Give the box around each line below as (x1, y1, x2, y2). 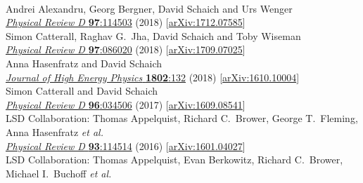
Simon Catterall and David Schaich (6, 83, 158, 98)
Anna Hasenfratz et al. (6, 124, 103, 139)
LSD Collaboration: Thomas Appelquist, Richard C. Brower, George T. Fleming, (6, 111, 358, 126)
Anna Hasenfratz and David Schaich (6, 55, 162, 70)
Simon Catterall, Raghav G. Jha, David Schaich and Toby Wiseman (6, 28, 301, 43)
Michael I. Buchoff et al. (6, 165, 112, 180)
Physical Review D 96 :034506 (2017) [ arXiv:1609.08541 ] (6, 97, 246, 111)
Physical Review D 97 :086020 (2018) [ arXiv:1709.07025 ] (6, 42, 246, 57)
